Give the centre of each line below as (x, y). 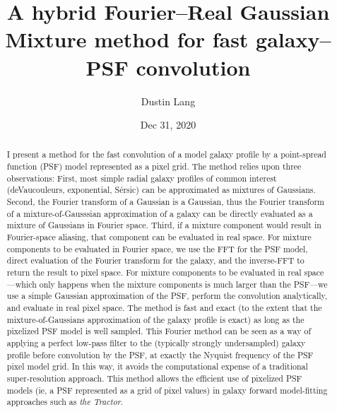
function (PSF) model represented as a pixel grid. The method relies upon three (154, 166)
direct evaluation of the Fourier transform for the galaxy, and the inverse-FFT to (155, 260)
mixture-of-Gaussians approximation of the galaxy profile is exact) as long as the (155, 319)
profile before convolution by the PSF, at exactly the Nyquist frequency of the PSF (160, 354)
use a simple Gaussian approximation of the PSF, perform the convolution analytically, (167, 296)
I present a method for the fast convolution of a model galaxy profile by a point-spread (166, 154)
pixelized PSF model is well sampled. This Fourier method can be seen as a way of (159, 331)
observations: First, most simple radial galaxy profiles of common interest (142, 178)
